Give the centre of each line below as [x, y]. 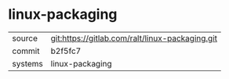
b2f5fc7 [66, 51]
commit [26, 51]
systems [27, 63]
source [25, 38]
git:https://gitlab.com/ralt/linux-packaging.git [134, 38]
